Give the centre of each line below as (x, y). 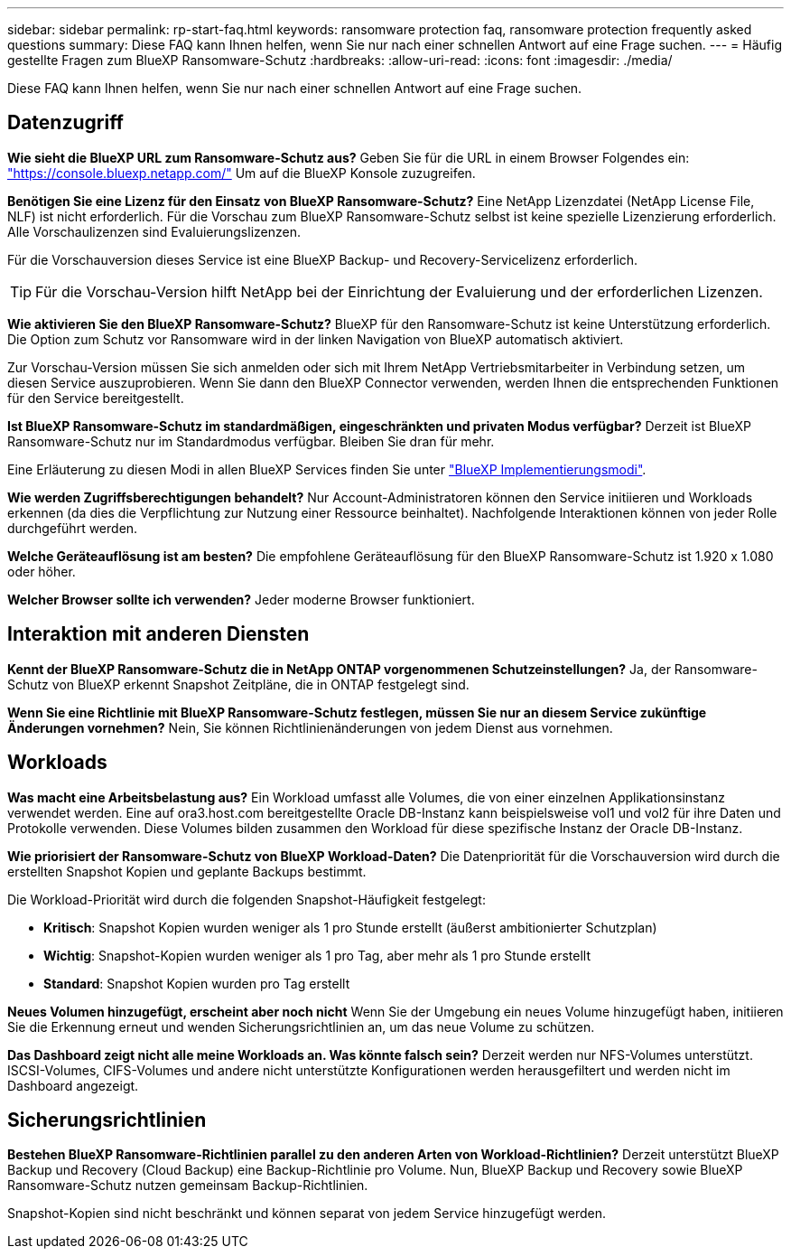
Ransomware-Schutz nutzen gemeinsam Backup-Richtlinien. (188, 1186)
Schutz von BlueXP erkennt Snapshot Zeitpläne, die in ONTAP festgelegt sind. (238, 684)
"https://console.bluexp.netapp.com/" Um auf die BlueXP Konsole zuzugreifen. (242, 173)
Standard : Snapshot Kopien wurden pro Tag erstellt (197, 983)
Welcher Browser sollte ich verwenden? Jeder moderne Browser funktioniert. (241, 599)
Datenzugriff (65, 123)
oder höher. (42, 571)
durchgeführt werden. (73, 528)
